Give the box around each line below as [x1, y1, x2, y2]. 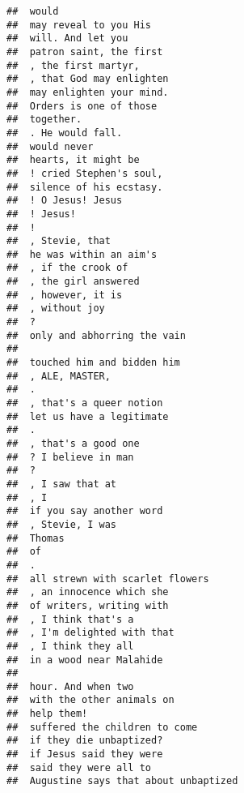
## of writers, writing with [6, 599, 169, 611]
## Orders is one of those [6, 100, 158, 112]
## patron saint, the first [6, 45, 163, 58]
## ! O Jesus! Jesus [6, 195, 123, 207]
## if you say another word [6, 505, 163, 517]
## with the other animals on [6, 694, 175, 706]
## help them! [6, 708, 88, 720]
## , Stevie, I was [6, 518, 117, 530]
